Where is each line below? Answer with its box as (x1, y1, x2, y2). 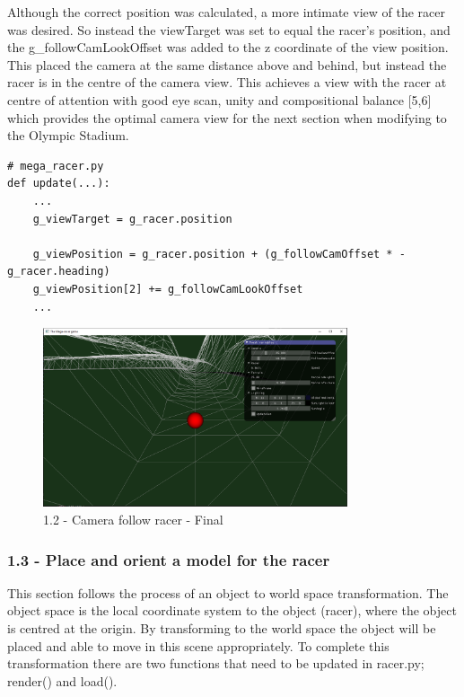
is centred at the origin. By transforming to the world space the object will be (7, 619, 436, 638)
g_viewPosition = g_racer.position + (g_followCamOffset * (32, 247, 393, 260)
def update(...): (7, 177, 110, 190)
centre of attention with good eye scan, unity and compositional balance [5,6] (7, 90, 432, 109)
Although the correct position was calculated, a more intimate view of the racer (7, 3, 445, 21)
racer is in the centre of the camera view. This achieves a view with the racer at (7, 73, 447, 92)
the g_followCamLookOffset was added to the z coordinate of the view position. (7, 38, 449, 57)
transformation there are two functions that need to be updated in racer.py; (7, 654, 425, 673)
